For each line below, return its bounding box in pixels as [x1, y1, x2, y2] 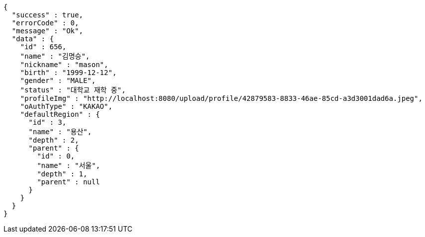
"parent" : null [37, 178, 100, 186]
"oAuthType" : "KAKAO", [20, 102, 113, 110]
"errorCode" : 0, [11, 19, 79, 27]
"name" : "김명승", [20, 52, 90, 60]
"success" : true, [11, 11, 84, 19]
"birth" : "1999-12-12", [20, 69, 117, 77]
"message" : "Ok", [11, 27, 84, 35]
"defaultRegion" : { [20, 110, 100, 118]
